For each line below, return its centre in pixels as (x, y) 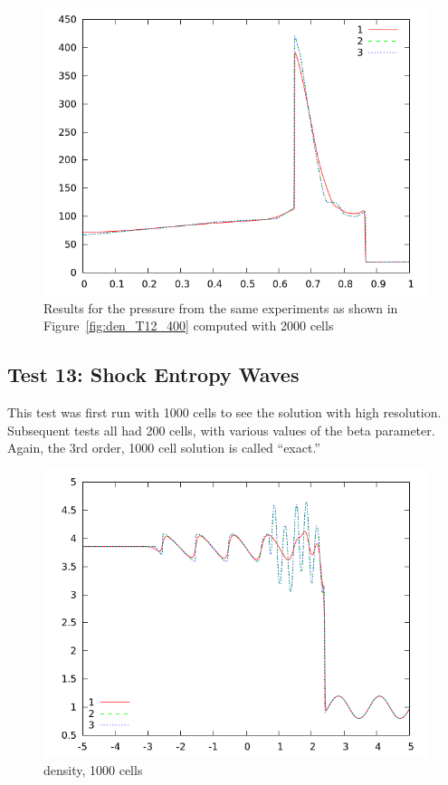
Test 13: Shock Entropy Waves (153, 374)
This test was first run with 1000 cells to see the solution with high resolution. (224, 412)
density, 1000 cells (93, 770)
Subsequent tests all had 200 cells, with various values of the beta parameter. (221, 430)
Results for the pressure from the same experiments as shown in (221, 307)
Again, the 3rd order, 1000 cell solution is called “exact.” (164, 448)
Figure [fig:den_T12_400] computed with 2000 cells (189, 325)
